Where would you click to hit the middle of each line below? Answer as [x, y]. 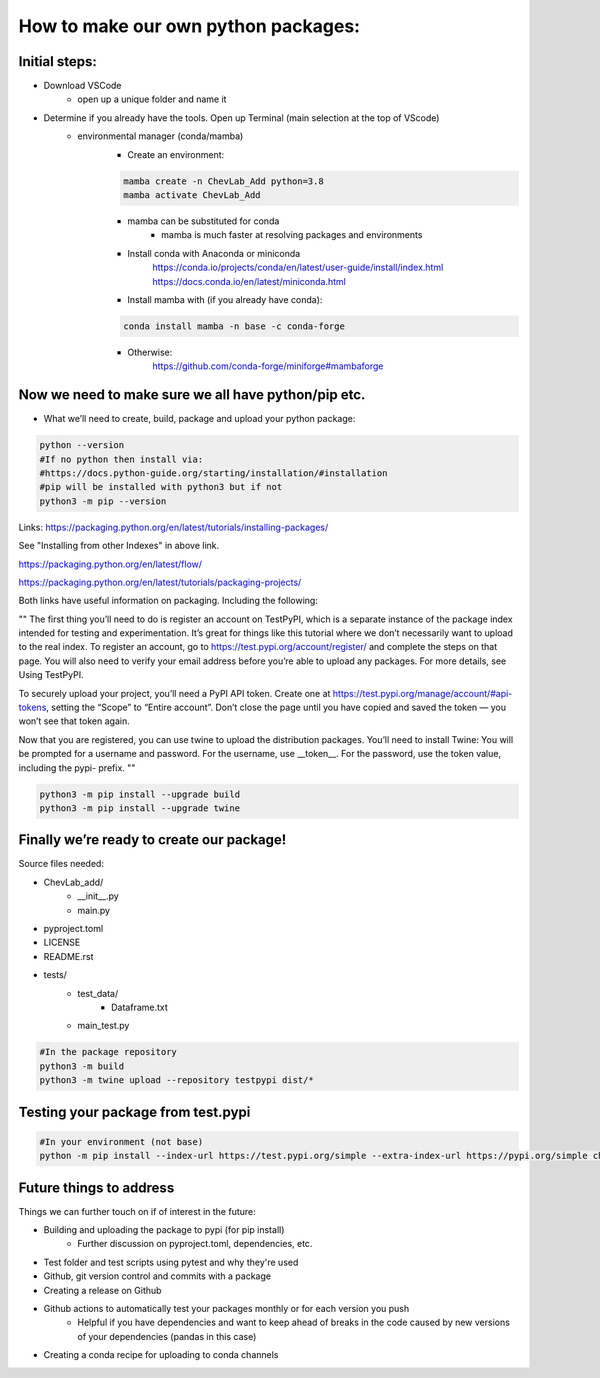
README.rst [68, 956]
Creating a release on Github [102, 1290]
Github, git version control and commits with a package [157, 1276]
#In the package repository [108, 1052]
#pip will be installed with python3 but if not [161, 487]
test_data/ [98, 993]
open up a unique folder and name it [152, 99]
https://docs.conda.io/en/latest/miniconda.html [249, 281]
